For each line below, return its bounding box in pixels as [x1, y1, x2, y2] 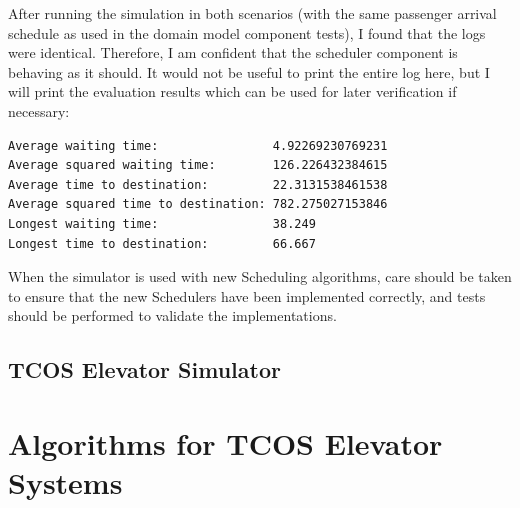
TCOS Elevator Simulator [8, 354, 281, 385]
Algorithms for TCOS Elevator [8, 422, 443, 463]
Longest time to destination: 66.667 [8, 236, 316, 251]
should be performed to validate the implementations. [8, 305, 337, 326]
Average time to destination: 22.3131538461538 [8, 177, 388, 192]
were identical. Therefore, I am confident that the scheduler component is [8, 42, 458, 63]
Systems [8, 462, 123, 503]
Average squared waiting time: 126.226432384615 [8, 158, 388, 173]
